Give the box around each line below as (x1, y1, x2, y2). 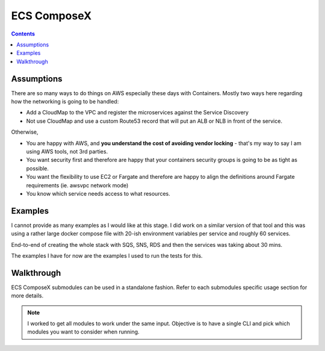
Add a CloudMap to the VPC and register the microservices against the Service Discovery (26, 109, 249, 116)
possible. (26, 164, 49, 172)
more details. (11, 292, 44, 299)
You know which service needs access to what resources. (26, 190, 171, 197)
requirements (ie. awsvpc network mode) (26, 181, 129, 189)
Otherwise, (11, 128, 39, 135)
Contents (11, 30, 36, 37)
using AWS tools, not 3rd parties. (26, 148, 108, 155)
